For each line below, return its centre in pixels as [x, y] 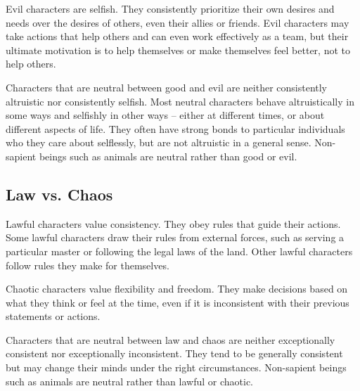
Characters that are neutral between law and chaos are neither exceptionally [171, 339]
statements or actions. [53, 316]
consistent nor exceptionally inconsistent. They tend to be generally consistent [174, 353]
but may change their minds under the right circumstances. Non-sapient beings [176, 367]
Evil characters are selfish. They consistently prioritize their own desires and [170, 8]
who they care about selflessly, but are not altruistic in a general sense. [159, 142]
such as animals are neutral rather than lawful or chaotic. [129, 381]
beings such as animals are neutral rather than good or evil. [168, 156]
